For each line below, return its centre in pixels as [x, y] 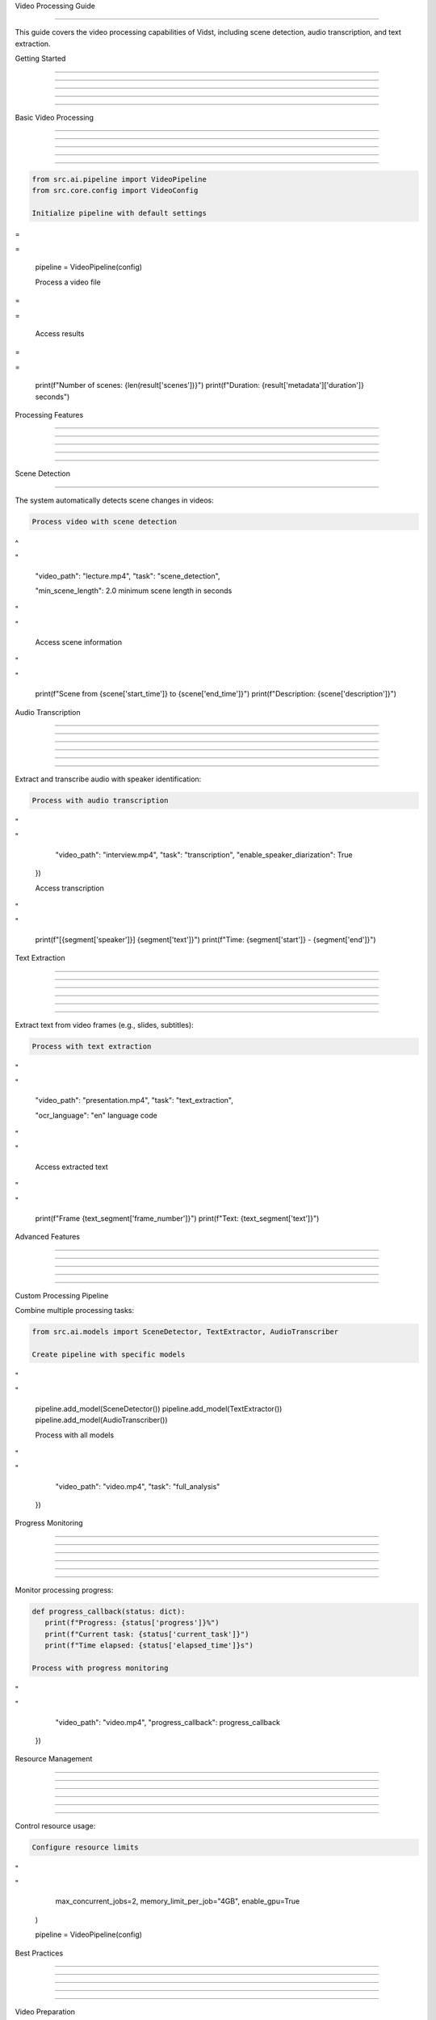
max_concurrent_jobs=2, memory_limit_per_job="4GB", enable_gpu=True [178, 1901]
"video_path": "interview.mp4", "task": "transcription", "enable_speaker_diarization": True [204, 854]
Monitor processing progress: [64, 1590]
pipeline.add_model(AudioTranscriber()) [102, 1420]
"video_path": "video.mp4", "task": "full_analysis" [138, 1486]
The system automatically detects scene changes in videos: [114, 500]
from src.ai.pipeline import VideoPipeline [119, 179]
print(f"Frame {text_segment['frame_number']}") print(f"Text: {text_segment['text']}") [177, 1218]
